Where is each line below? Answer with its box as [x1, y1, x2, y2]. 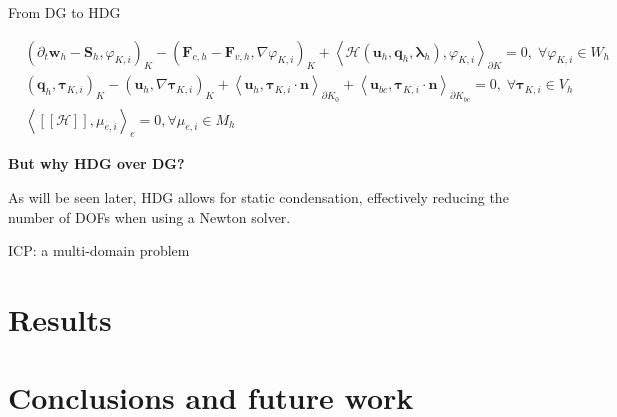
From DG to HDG [8, 2, 121, 22]
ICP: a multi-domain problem [8, 240, 190, 261]
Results [8, 299, 112, 340]
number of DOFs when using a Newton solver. [8, 206, 291, 227]
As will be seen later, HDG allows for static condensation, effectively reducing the [8, 187, 509, 208]
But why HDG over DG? [8, 153, 185, 174]
